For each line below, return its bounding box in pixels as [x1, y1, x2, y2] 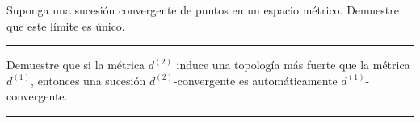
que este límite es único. [6, 17, 125, 34]
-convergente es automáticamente [174, 72, 338, 88]
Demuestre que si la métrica [6, 56, 145, 73]
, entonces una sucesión [31, 72, 146, 88]
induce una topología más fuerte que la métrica [176, 56, 410, 73]
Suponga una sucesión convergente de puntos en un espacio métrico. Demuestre [6, 2, 399, 18]
